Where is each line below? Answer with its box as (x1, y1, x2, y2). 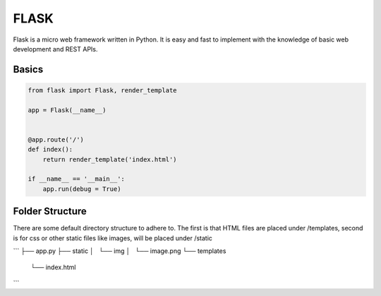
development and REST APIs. (13, 44, 98, 53)
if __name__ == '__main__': (28, 175, 125, 183)
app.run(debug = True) (42, 185, 121, 193)
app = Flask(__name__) (28, 106, 107, 114)
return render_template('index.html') (42, 155, 177, 164)
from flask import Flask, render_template (28, 86, 177, 94)
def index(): (28, 145, 73, 154)
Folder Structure (13, 205, 87, 218)
